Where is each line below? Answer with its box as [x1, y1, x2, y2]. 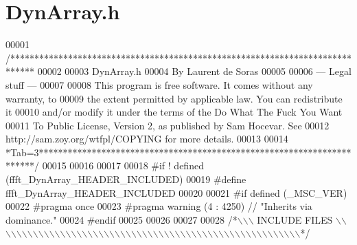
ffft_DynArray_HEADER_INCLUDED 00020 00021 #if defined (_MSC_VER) [5, 185, 347, 200]
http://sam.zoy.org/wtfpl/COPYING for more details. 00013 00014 [5, 131, 288, 146]
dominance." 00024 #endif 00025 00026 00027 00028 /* [5, 212, 238, 226]
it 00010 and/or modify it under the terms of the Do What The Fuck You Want [5, 105, 343, 119]
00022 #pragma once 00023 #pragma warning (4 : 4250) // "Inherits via [5, 199, 312, 213]
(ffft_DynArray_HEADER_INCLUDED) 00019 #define [5, 172, 246, 187]
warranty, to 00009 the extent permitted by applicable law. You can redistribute [5, 91, 343, 105]
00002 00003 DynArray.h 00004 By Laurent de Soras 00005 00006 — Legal [37, 64, 352, 78]
